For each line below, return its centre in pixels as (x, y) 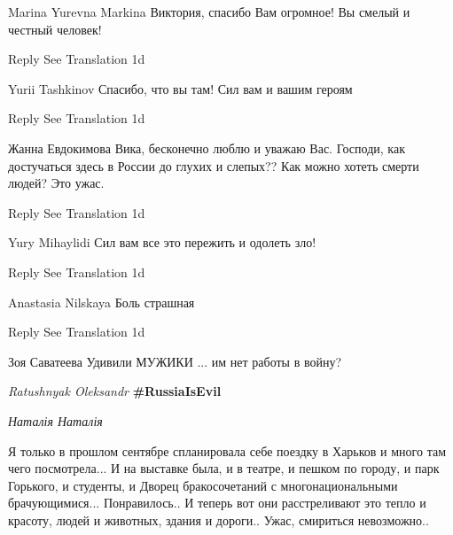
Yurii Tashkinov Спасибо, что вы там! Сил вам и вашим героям (180, 88)
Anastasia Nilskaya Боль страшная (102, 302)
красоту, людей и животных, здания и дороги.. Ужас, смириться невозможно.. (219, 519)
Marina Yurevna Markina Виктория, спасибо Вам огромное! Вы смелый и (209, 12)
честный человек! (55, 29)
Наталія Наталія (55, 420)
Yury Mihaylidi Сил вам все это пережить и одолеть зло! (162, 242)
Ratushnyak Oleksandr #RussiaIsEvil (115, 391)
